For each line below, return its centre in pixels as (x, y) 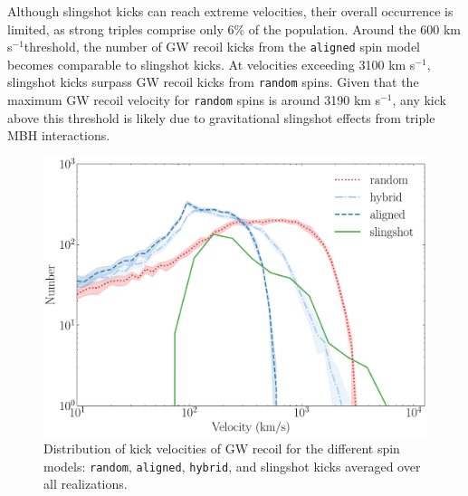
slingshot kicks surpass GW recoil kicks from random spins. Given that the (213, 82)
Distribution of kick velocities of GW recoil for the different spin (222, 448)
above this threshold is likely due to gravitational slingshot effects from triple (221, 117)
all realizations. (86, 484)
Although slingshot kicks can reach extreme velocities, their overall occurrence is (230, 11)
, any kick (419, 100)
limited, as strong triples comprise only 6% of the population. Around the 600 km (234, 29)
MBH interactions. (59, 135)
